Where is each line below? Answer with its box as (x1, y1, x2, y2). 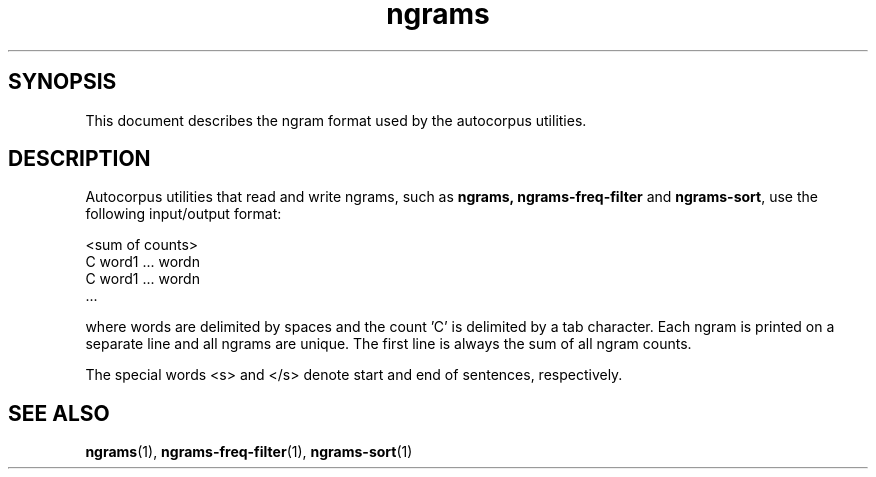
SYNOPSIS (8, 69, 117, 95)
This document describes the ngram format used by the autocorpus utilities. (85, 111, 587, 129)
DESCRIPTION (8, 146, 151, 172)
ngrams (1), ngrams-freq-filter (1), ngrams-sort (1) (85, 443, 413, 461)
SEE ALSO (8, 400, 110, 426)
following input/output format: (85, 205, 282, 223)
